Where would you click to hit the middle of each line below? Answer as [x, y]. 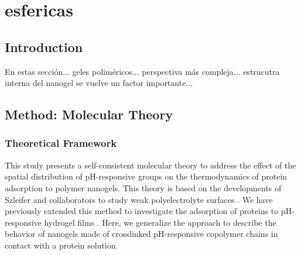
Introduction [44, 46]
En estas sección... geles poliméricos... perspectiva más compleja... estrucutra [142, 71]
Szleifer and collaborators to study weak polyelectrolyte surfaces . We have [139, 199]
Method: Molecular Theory [89, 114]
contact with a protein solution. [61, 245]
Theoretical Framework [61, 143]
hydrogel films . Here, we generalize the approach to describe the [160, 222]
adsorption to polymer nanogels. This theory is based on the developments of [143, 187]
